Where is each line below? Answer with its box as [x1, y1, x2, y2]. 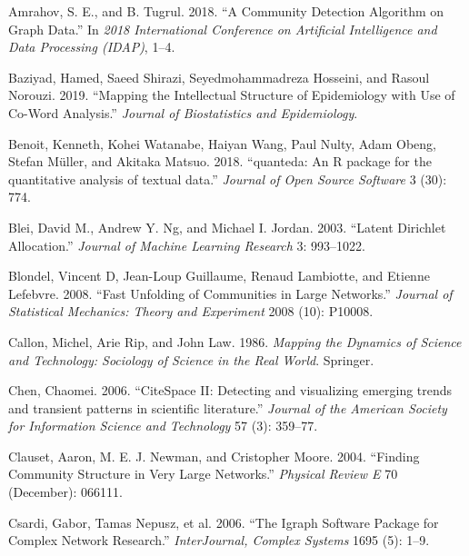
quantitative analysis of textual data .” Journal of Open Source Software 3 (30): [8, 169, 447, 188]
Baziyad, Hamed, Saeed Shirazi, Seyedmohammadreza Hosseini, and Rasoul [8, 67, 430, 86]
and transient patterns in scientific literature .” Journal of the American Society [8, 398, 447, 417]
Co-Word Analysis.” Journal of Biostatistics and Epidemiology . [8, 103, 358, 122]
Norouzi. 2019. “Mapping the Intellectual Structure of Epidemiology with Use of [8, 85, 455, 104]
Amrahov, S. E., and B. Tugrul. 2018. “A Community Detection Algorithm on [8, 2, 444, 20]
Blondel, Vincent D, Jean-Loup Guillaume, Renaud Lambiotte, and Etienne [8, 266, 430, 285]
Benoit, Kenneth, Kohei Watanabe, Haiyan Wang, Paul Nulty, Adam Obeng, [8, 134, 437, 153]
